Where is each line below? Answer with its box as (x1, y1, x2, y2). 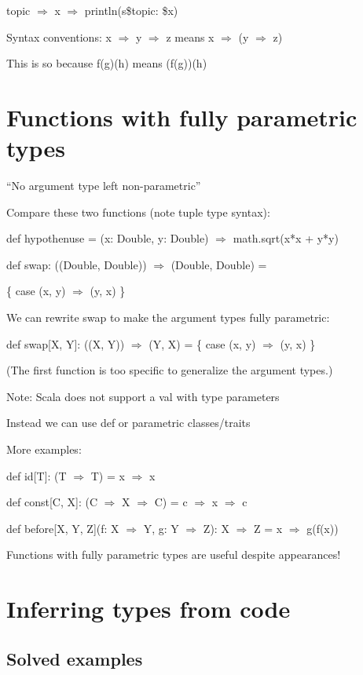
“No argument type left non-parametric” (6, 177, 201, 194)
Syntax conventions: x (6, 28, 112, 45)
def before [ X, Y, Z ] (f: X (6, 520, 119, 536)
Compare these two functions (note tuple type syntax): (6, 203, 270, 220)
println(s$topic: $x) (84, 2, 178, 18)
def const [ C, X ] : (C (6, 494, 98, 510)
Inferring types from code (6, 593, 291, 625)
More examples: (6, 441, 82, 458)
